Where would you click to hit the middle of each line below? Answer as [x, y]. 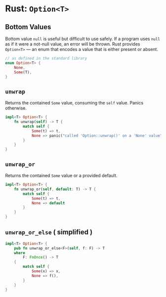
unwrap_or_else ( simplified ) [49, 232]
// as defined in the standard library [46, 58]
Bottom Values [28, 27]
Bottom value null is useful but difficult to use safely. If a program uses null [83, 39]
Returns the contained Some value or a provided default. [61, 175]
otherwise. [16, 108]
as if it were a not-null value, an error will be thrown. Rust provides [73, 44]
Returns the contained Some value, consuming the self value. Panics [74, 103]
